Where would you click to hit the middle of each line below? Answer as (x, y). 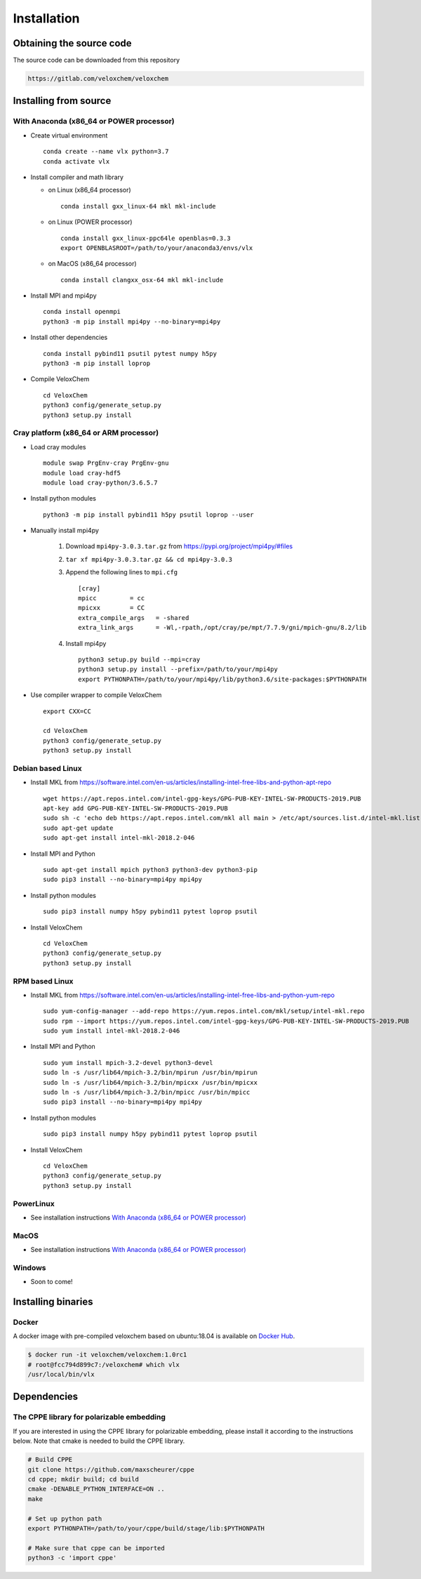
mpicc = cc (112, 598)
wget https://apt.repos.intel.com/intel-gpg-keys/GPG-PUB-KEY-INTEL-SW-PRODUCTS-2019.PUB (202, 798)
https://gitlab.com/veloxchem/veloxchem (98, 79)
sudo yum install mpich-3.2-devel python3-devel (128, 1063)
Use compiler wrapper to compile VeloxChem (96, 695)
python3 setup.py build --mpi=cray (139, 660)
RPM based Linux (43, 981)
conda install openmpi (82, 312)
